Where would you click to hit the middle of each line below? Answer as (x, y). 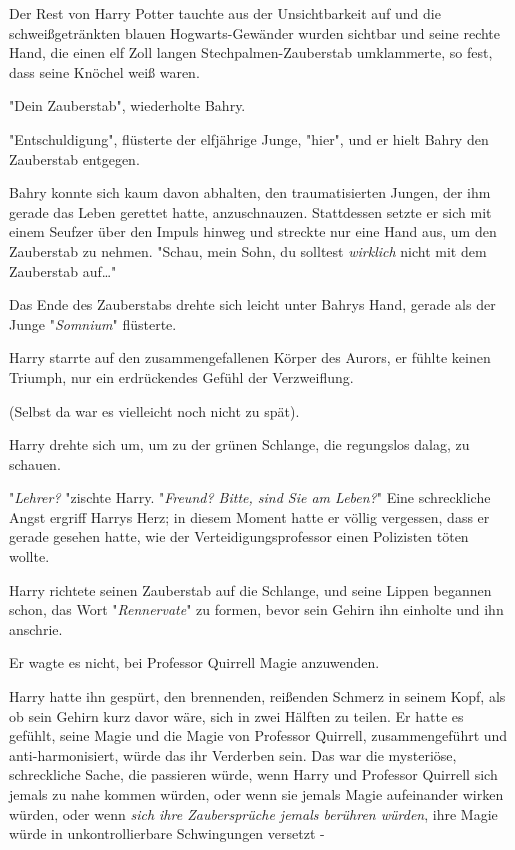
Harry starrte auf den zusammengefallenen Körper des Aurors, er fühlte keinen (250, 357)
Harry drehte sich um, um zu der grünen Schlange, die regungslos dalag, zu (239, 444)
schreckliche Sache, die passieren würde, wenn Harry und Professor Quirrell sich (253, 774)
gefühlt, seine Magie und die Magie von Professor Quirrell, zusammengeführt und (258, 735)
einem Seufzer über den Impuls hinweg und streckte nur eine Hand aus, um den (253, 231)
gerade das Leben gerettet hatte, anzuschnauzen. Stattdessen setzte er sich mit (250, 211)
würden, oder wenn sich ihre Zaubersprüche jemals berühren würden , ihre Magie (253, 813)
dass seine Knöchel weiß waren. (104, 71)
